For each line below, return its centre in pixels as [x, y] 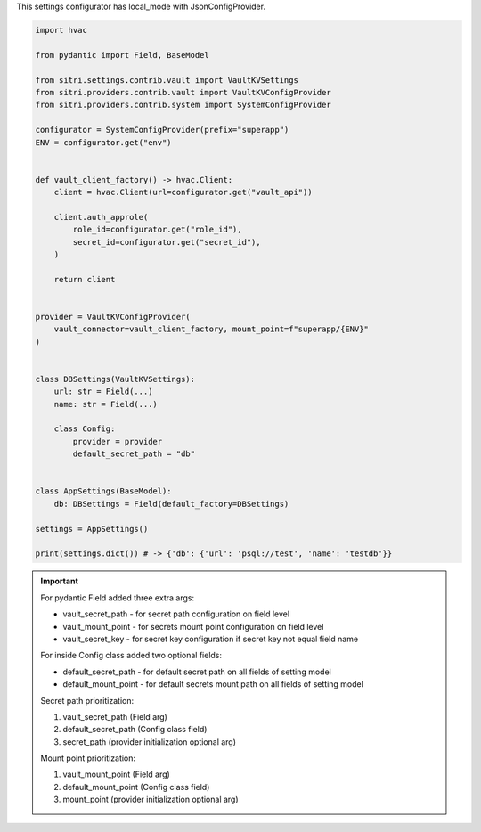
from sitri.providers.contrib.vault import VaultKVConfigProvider [183, 92]
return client [85, 279]
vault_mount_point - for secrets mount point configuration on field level [193, 626]
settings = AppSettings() [92, 529]
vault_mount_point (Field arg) [117, 774]
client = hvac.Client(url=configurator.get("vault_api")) [183, 192]
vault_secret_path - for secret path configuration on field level [176, 614]
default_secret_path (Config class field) [135, 730]
